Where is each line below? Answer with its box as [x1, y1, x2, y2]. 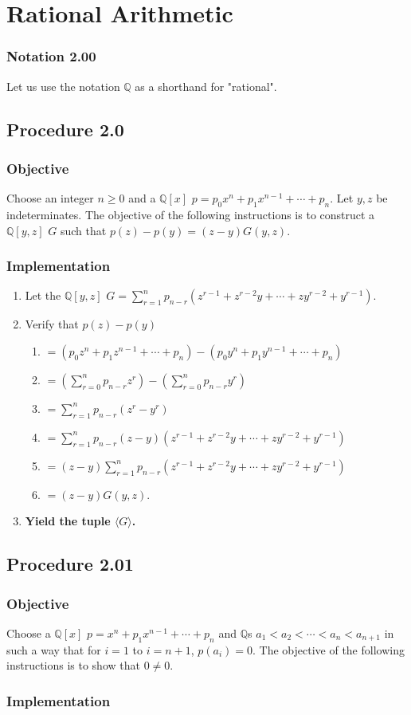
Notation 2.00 [6, 46, 96, 66]
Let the [25, 287, 61, 304]
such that [60, 222, 107, 238]
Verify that [25, 316, 79, 332]
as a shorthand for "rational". [135, 77, 277, 94]
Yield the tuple [25, 513, 111, 529]
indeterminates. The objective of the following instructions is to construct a [6, 206, 375, 222]
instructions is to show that [6, 657, 140, 674]
